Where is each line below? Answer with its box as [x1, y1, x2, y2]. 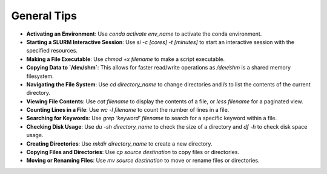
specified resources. [26, 47, 78, 54]
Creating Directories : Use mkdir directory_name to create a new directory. [26, 140, 213, 147]
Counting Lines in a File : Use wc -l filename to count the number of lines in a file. [26, 106, 230, 114]
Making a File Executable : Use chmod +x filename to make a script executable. [26, 55, 225, 63]
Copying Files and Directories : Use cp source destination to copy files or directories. [26, 149, 239, 156]
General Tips [11, 9, 77, 22]
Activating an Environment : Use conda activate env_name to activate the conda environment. [26, 30, 262, 37]
